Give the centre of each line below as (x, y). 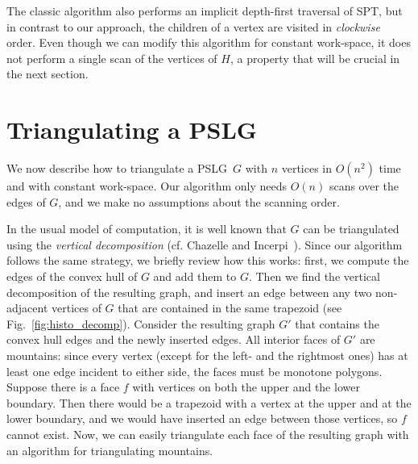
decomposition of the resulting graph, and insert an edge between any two (189, 292)
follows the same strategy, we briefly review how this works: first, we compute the (208, 260)
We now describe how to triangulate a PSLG (117, 168)
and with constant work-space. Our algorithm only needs (147, 186)
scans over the (364, 186)
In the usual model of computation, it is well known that (147, 229)
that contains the (337, 323)
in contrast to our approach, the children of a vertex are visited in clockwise (193, 26)
